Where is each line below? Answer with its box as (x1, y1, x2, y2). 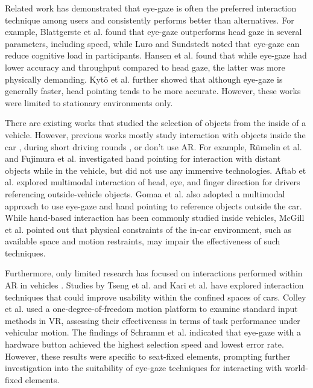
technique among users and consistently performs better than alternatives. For (5, 13, 294, 26)
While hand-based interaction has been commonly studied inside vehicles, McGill (5, 211, 305, 224)
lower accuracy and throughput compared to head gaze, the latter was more (5, 60, 285, 73)
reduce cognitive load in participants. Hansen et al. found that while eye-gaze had (5, 49, 307, 62)
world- (285, 361, 308, 374)
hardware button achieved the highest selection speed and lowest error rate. (5, 338, 284, 351)
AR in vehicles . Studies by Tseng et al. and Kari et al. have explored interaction (5, 279, 304, 291)
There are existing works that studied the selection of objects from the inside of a (5, 116, 306, 129)
